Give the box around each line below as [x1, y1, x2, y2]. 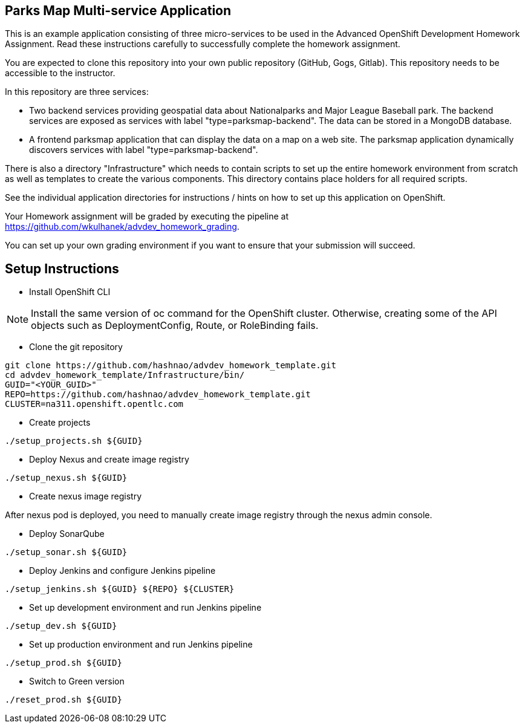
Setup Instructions [5, 261, 119, 276]
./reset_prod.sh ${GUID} [5, 695, 122, 705]
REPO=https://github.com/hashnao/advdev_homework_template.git [5, 389, 311, 400]
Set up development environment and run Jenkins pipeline [29, 602, 262, 613]
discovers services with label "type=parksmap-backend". [29, 145, 258, 155]
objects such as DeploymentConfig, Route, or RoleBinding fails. [31, 319, 319, 332]
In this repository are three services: [5, 86, 149, 97]
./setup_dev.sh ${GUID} [5, 621, 117, 631]
